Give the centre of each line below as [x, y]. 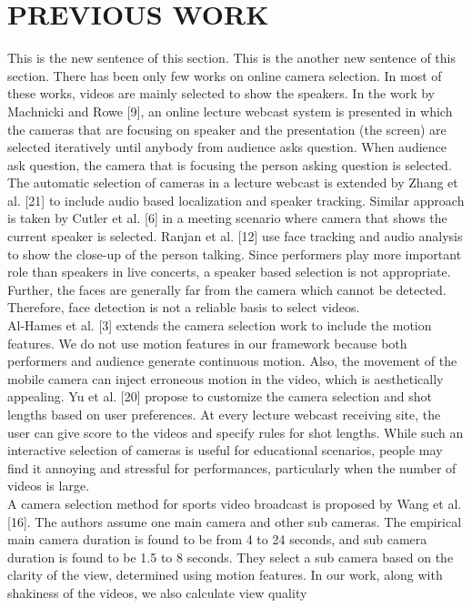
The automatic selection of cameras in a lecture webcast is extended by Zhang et [233, 182]
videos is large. [49, 486]
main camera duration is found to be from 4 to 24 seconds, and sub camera [217, 539]
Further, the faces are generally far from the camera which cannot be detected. [227, 289]
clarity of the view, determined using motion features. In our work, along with [225, 575]
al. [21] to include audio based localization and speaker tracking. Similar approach [236, 200]
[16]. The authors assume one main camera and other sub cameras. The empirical [235, 521]
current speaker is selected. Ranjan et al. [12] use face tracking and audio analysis [235, 236]
